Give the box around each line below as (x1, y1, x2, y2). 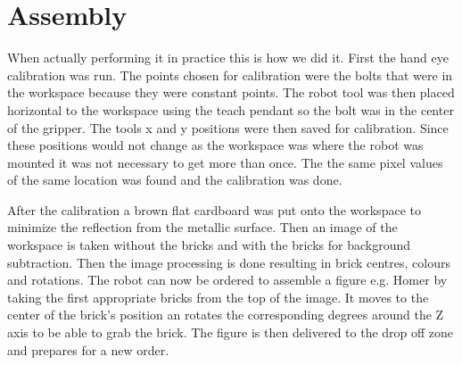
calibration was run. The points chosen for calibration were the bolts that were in (7, 65, 453, 84)
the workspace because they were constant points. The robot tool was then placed (7, 83, 455, 102)
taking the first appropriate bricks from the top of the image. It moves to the (7, 287, 429, 306)
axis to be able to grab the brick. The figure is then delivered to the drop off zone (7, 323, 454, 342)
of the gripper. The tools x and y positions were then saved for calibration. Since (7, 118, 449, 137)
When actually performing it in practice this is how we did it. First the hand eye (7, 48, 449, 67)
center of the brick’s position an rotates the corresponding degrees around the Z (7, 305, 444, 324)
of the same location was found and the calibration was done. (7, 170, 342, 189)
